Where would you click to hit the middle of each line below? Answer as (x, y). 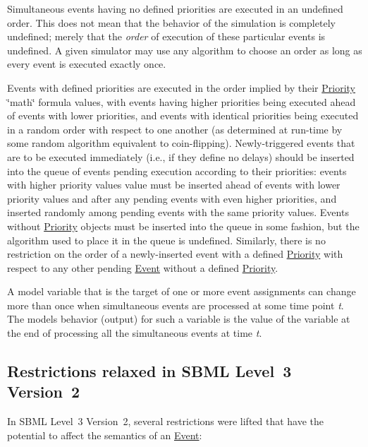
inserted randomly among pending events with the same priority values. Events (178, 212)
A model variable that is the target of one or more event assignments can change (182, 291)
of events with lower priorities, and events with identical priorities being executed (183, 115)
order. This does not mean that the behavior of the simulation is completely (171, 22)
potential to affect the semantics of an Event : (105, 435)
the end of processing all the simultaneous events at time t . (135, 333)
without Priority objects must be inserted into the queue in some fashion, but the (183, 226)
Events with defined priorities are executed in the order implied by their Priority (182, 87)
